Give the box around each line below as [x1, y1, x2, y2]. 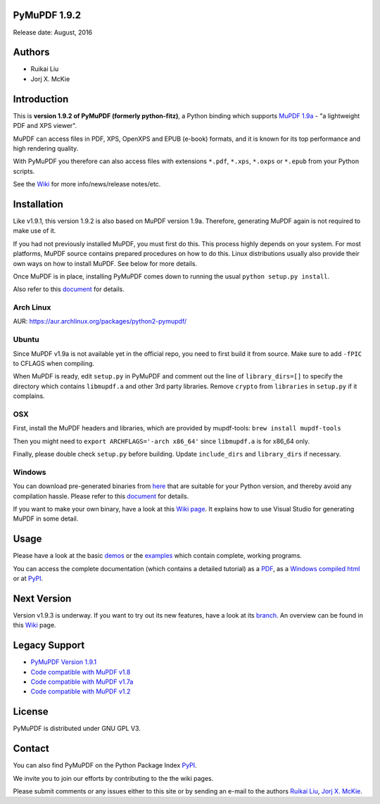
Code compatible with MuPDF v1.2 [30, 687, 131, 696]
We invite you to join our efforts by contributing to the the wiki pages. [13, 774, 214, 782]
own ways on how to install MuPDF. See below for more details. [13, 259, 197, 267]
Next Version [13, 592, 72, 604]
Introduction [13, 93, 69, 105]
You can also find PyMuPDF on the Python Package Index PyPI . [13, 761, 197, 770]
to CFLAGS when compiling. [13, 359, 95, 367]
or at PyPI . [13, 574, 44, 583]
